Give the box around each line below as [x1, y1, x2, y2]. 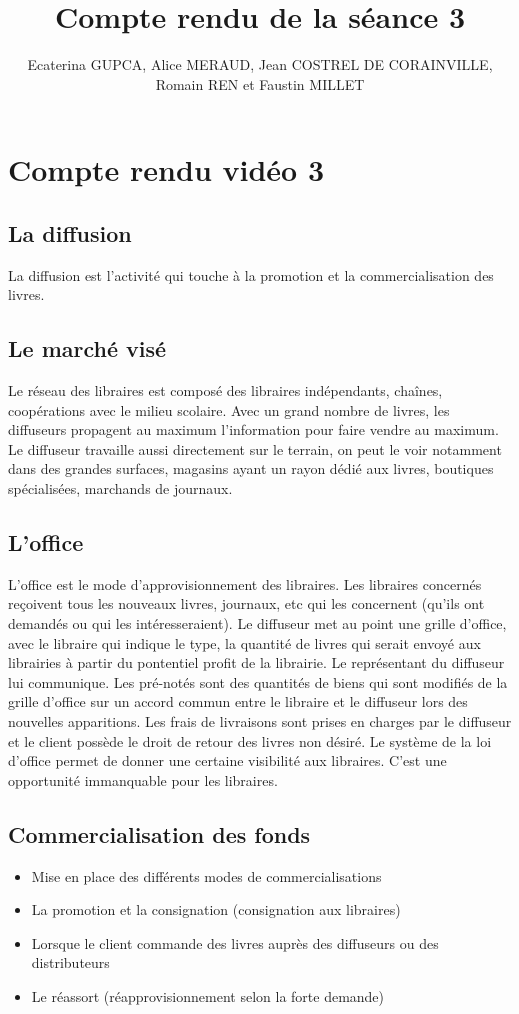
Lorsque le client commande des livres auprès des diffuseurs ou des [31, 932, 439, 953]
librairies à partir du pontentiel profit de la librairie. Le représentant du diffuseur [8, 652, 505, 673]
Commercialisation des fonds [8, 818, 311, 849]
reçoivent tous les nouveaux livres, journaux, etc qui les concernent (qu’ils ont [8, 593, 485, 614]
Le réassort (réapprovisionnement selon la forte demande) [31, 985, 385, 1006]
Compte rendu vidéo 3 [8, 149, 325, 190]
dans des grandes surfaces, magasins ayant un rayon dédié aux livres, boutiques [8, 458, 494, 479]
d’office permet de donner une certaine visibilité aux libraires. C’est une [8, 750, 447, 771]
